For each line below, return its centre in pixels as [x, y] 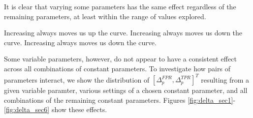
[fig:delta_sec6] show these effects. [56, 109]
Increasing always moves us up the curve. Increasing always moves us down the [123, 33]
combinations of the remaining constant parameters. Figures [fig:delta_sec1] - [120, 100]
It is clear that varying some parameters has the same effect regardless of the [120, 6]
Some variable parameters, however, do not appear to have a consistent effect [120, 59]
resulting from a [225, 79]
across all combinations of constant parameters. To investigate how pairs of [117, 68]
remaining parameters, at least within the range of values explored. [105, 16]
